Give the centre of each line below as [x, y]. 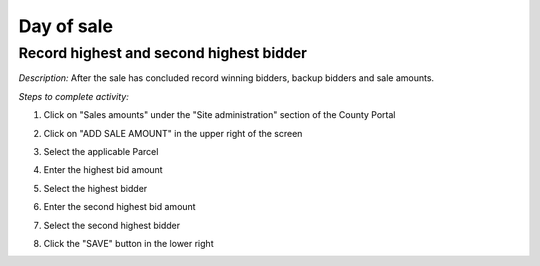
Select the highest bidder [95, 188]
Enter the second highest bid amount [119, 207]
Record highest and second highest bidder [162, 53]
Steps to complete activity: [73, 96]
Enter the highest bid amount [103, 170]
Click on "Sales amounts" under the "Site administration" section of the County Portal [219, 115]
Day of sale [66, 26]
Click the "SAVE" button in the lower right [128, 243]
